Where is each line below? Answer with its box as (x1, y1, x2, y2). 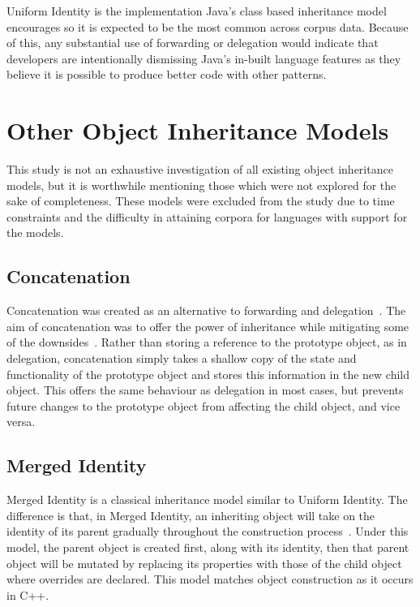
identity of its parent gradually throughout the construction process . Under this (6, 523, 409, 540)
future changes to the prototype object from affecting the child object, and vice (6, 397, 401, 414)
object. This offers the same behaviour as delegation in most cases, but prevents (6, 381, 404, 398)
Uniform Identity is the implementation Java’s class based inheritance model (6, 2, 387, 19)
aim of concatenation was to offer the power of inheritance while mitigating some (6, 317, 409, 334)
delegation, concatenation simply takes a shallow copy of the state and (6, 350, 357, 367)
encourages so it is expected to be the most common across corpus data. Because (6, 18, 409, 35)
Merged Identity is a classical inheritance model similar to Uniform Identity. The (6, 491, 408, 508)
